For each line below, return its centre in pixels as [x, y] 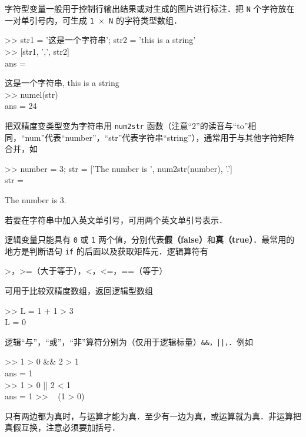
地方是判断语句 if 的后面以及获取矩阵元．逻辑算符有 [107, 251]
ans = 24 [21, 106]
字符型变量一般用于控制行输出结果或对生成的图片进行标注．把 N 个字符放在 [150, 8]
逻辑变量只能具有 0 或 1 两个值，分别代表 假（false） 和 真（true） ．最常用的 [150, 239]
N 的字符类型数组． [145, 20]
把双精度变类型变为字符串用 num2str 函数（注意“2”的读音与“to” [127, 125]
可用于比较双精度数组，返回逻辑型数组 [79, 290]
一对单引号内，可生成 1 [49, 20]
